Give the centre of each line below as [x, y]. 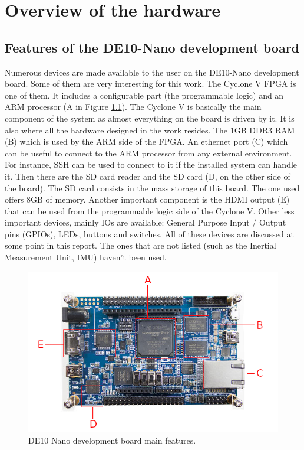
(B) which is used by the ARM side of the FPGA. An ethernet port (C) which [146, 141]
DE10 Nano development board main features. [112, 440]
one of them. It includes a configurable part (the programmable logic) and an [144, 95]
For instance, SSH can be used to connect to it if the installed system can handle [151, 164]
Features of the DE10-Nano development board [152, 47]
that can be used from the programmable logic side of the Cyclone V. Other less [150, 211]
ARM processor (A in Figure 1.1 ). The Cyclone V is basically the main [133, 107]
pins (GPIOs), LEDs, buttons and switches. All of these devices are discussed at [149, 234]
